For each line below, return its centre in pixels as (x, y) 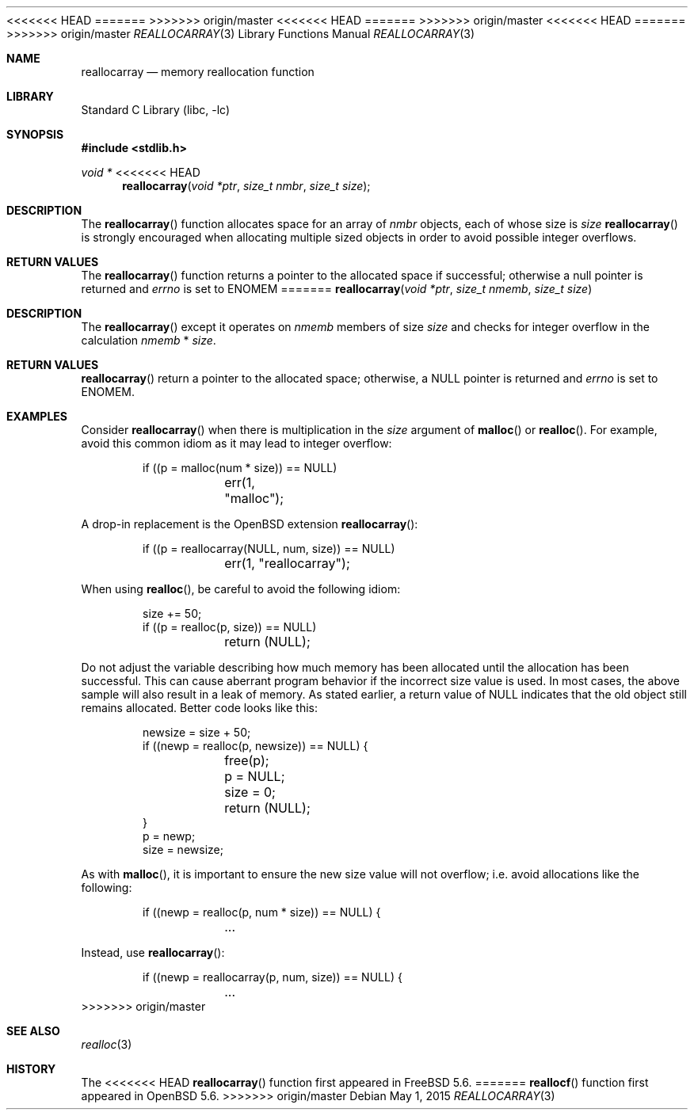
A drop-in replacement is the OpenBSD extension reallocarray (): (250, 524)
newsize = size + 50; (197, 732)
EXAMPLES (37, 416)
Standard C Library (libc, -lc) (156, 110)
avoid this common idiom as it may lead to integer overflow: (236, 443)
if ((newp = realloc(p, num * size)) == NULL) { (262, 912)
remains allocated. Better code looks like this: (199, 708)
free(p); (247, 760)
